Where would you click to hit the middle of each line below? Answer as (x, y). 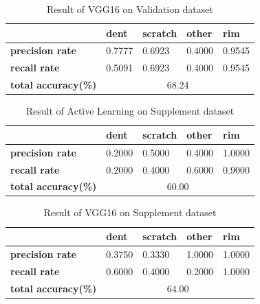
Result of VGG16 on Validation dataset (130, 9)
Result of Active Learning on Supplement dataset (130, 111)
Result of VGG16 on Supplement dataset (130, 212)
